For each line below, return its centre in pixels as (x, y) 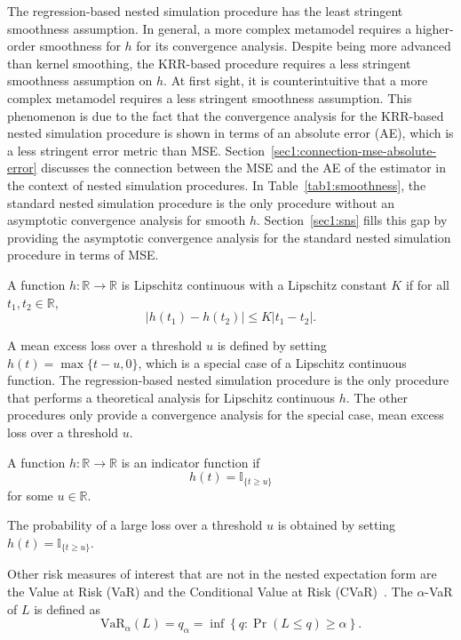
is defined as (67, 608)
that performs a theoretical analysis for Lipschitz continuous (171, 397)
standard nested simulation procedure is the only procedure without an (201, 202)
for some (30, 495)
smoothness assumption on (80, 80)
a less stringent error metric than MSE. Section (136, 150)
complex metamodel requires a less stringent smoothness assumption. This (210, 97)
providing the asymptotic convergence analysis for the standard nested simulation (229, 237)
